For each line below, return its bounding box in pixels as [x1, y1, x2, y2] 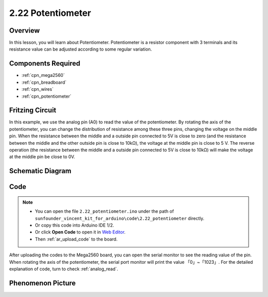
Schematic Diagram [9, 167, 71, 176]
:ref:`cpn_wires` [21, 86, 54, 92]
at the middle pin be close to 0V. [9, 154, 75, 160]
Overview [9, 26, 40, 35]
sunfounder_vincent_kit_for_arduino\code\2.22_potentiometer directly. [35, 215, 204, 221]
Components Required [9, 59, 80, 68]
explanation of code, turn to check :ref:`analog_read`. [9, 266, 119, 272]
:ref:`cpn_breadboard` [21, 79, 67, 85]
